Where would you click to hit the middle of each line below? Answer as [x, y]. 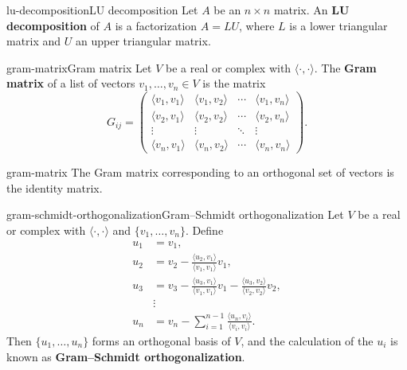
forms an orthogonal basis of [161, 341]
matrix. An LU [311, 10]
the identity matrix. [55, 187]
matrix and [34, 41]
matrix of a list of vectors [71, 83]
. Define [204, 230]
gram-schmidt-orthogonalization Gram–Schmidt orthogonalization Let [175, 214]
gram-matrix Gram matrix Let [79, 67]
